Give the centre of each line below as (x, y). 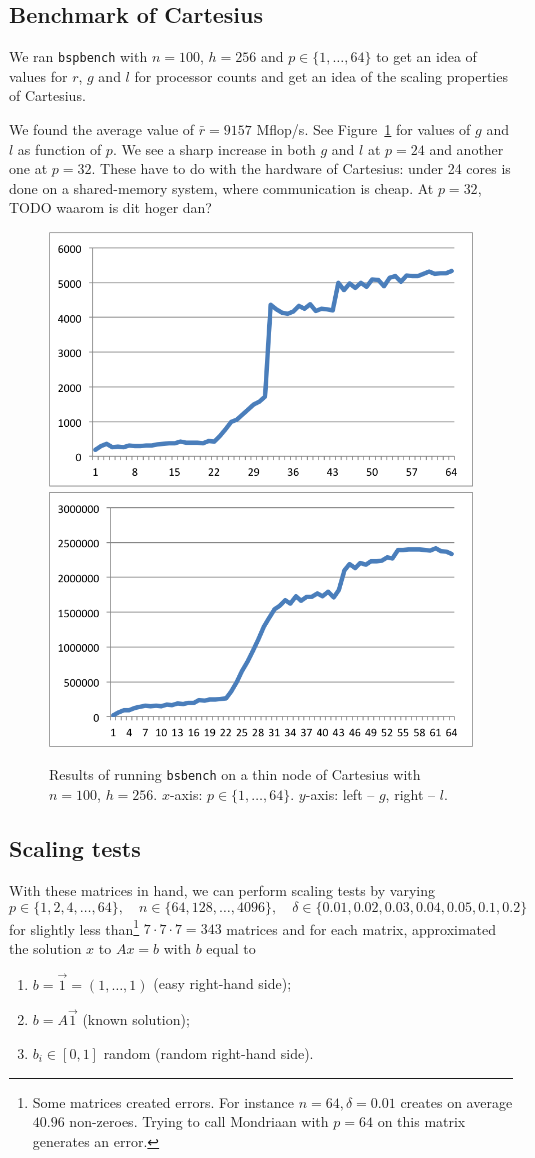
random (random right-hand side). (208, 1052)
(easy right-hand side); (222, 983)
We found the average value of (102, 129)
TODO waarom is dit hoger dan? (110, 207)
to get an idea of (426, 56)
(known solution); (136, 1019)
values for (38, 75)
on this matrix (421, 1121)
